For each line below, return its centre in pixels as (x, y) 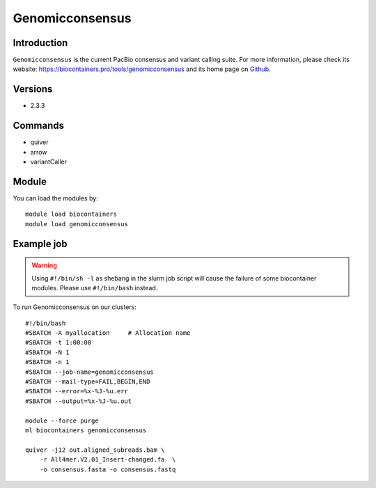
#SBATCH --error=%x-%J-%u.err (77, 391)
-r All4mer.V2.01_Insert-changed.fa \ (108, 460)
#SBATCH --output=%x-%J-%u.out (79, 401)
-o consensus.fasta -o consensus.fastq (108, 469)
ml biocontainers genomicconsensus (86, 431)
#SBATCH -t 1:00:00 (58, 343)
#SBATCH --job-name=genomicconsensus (90, 372)
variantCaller (49, 162)
